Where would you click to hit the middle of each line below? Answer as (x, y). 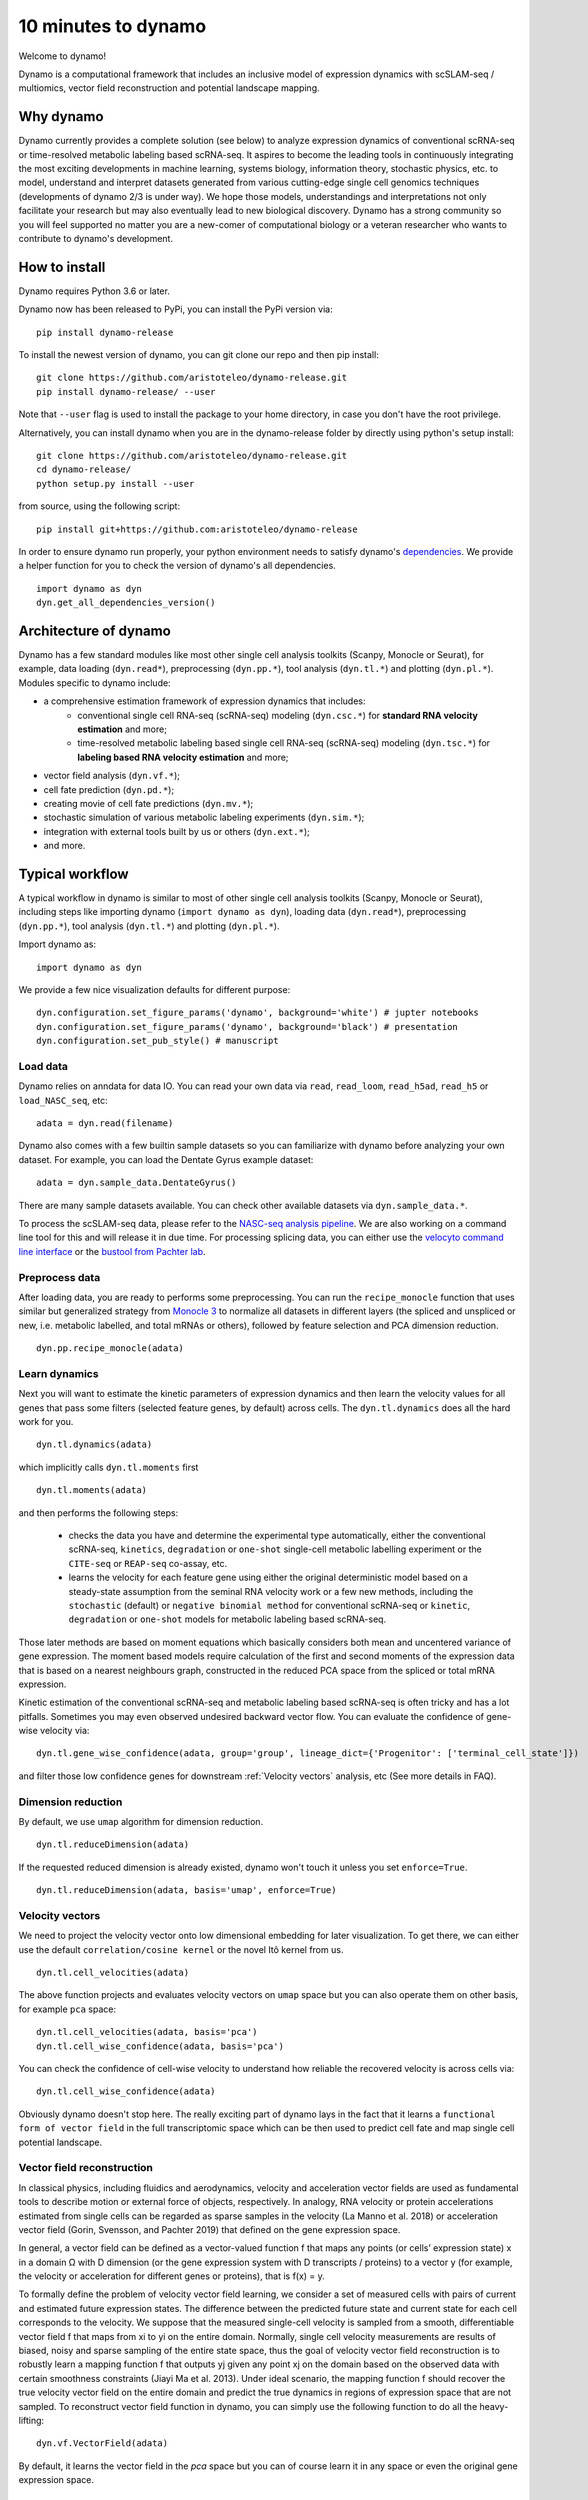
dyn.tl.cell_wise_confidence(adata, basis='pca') (160, 2046)
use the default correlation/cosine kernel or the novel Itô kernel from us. (181, 1949)
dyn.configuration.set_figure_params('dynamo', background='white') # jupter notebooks (258, 1013)
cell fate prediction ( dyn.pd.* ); (109, 789)
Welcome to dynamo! (62, 56)
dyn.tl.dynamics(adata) (94, 1444)
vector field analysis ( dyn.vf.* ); (111, 776)
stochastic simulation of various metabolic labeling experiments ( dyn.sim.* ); (204, 817)
